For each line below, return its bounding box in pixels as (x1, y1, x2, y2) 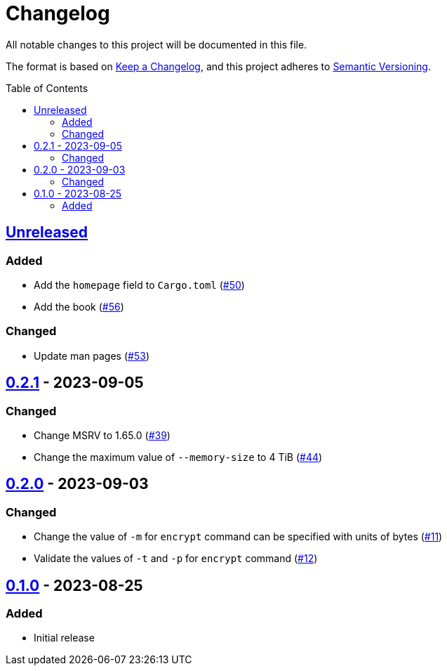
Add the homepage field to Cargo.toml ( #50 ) (34, 278, 245, 291)
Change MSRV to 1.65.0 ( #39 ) (34, 429, 171, 441)
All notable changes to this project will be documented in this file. (6, 38, 307, 51)
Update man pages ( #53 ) (34, 349, 149, 362)
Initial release (34, 632, 95, 644)
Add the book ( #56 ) (34, 300, 124, 313)
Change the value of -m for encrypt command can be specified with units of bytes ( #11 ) (34, 530, 443, 543)
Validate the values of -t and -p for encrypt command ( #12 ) (34, 552, 318, 565)
